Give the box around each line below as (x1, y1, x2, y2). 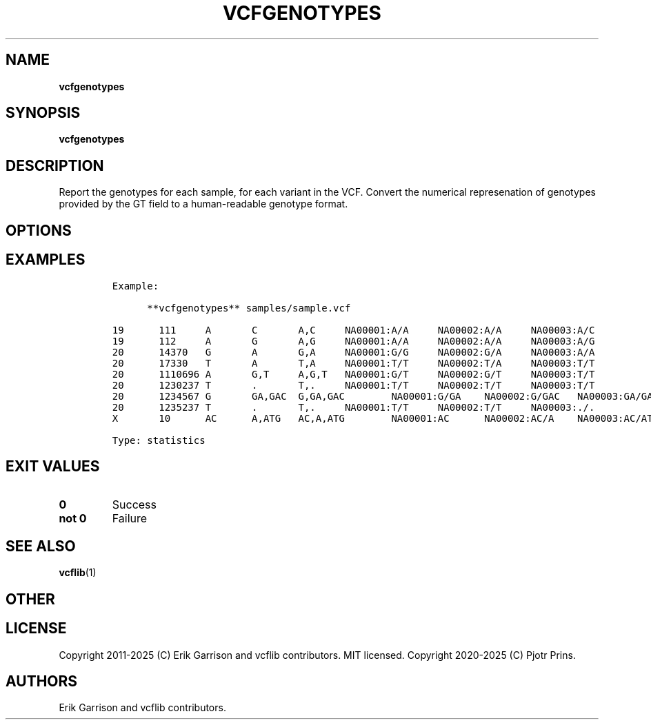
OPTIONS (6, 221, 72, 239)
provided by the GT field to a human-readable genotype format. (59, 198, 348, 210)
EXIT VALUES (6, 457, 100, 475)
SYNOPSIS (6, 104, 81, 122)
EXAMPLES (6, 251, 86, 269)
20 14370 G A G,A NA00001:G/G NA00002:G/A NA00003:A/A (112, 346, 595, 358)
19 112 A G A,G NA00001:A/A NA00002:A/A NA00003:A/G (112, 335, 595, 347)
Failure (112, 511, 148, 526)
